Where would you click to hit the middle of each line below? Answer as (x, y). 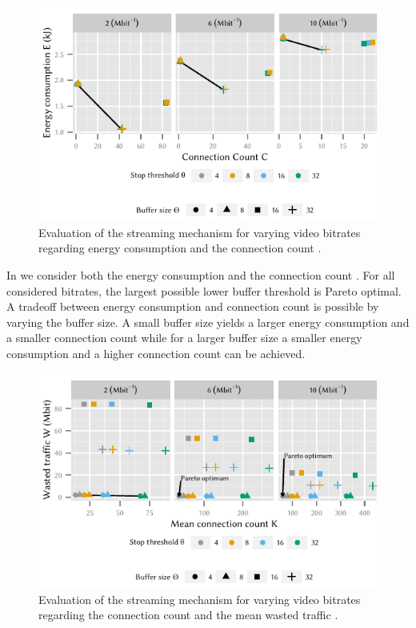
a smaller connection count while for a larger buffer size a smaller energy (184, 338)
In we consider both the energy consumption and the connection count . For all (201, 275)
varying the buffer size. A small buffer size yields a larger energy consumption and (208, 322)
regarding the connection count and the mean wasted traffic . (188, 615)
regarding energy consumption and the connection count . (180, 248)
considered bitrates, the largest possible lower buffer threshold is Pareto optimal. (204, 290)
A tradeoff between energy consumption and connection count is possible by (193, 306)
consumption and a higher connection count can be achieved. (156, 354)
